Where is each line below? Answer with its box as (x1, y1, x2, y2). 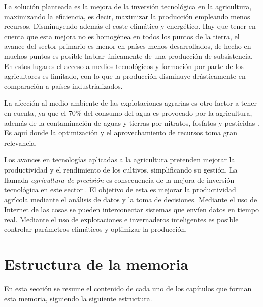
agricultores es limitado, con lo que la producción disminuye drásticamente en (4, 71, 246, 81)
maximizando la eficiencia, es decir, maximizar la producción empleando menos (4, 11, 250, 21)
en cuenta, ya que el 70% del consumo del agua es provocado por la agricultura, (4, 107, 252, 118)
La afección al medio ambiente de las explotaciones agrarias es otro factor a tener (4, 97, 257, 108)
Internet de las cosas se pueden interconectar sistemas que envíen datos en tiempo (4, 204, 259, 215)
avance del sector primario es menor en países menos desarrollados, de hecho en (4, 41, 251, 51)
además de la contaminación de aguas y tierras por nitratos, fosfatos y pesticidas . (4, 117, 259, 128)
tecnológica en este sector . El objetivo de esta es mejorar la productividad (4, 184, 236, 195)
